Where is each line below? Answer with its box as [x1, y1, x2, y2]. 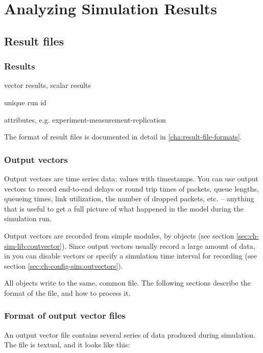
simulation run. [4, 213, 52, 224]
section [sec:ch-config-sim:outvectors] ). [4, 260, 123, 271]
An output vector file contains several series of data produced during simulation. [4, 329, 256, 340]
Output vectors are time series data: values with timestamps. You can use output [4, 173, 259, 183]
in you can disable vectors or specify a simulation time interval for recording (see [4, 250, 257, 261]
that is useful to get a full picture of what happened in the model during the [4, 203, 244, 214]
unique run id [4, 97, 46, 107]
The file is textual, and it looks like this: [4, 339, 130, 350]
